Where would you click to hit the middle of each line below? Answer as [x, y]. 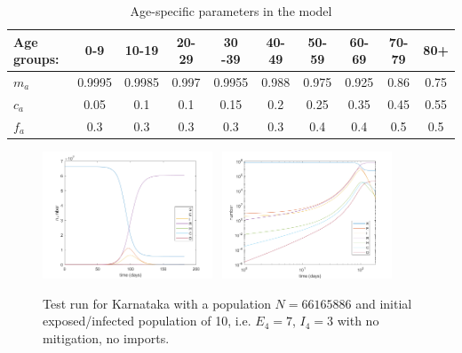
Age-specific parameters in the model [231, 11]
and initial [384, 303]
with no [358, 321]
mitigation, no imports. [106, 337]
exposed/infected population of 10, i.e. [147, 321]
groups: [36, 59]
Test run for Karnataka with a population [157, 303]
